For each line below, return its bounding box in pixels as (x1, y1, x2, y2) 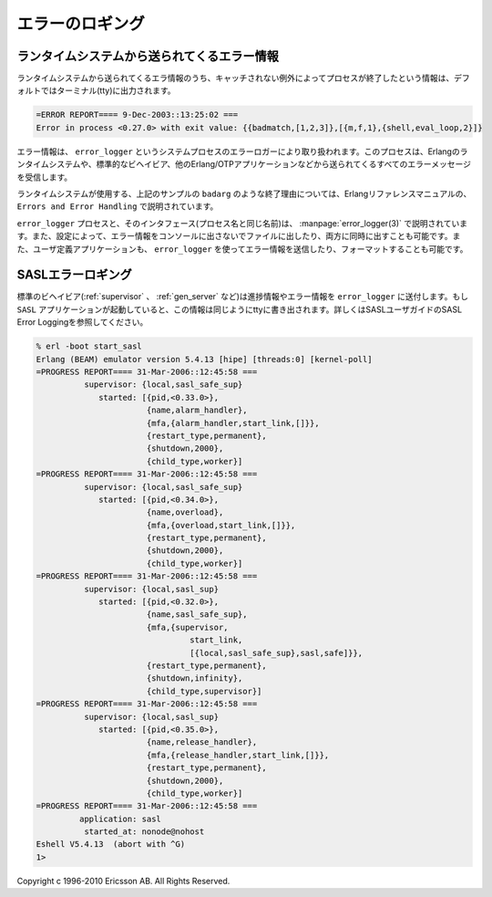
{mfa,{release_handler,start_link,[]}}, (146, 749, 330, 760)
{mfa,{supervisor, (146, 621, 229, 632)
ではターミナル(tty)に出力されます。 (40, 85, 177, 96)
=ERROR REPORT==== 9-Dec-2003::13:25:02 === (36, 110, 239, 120)
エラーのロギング (16, 14, 146, 34)
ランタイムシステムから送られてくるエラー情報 (16, 48, 280, 64)
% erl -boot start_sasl (36, 341, 143, 351)
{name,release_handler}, (146, 737, 258, 747)
